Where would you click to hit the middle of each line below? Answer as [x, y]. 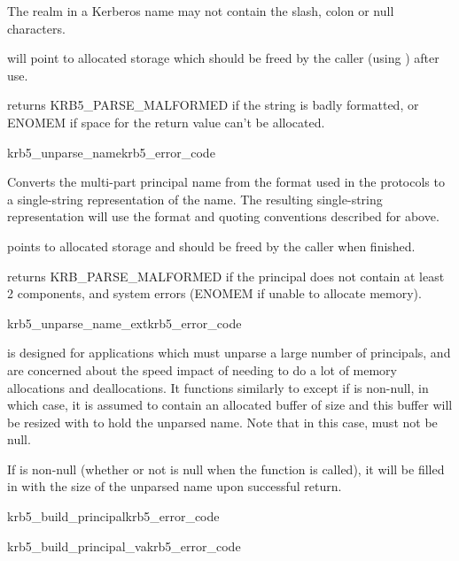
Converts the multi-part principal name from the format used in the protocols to [226, 182]
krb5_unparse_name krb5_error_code [111, 152]
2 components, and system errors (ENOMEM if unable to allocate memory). [214, 293]
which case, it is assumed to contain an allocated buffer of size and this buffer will [230, 405]
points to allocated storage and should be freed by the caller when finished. [211, 246]
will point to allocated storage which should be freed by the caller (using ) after [223, 58]
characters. [36, 28]
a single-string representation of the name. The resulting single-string [195, 199]
